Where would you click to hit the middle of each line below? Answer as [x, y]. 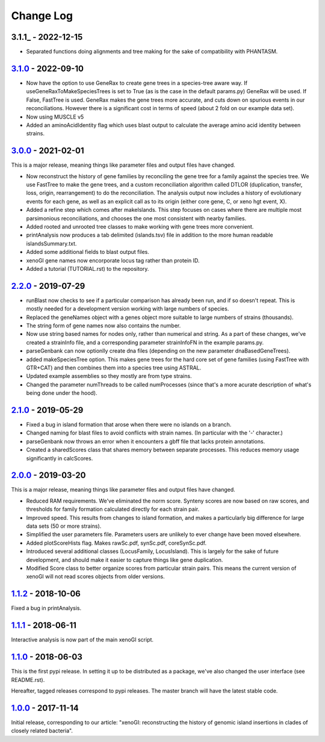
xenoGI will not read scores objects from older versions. [95, 577]
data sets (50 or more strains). [64, 526]
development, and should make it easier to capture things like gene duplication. [125, 560]
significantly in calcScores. [60, 458]
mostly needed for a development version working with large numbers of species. [128, 309]
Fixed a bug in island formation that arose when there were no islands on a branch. [129, 425]
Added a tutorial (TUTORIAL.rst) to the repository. [88, 268]
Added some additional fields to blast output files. [88, 252]
